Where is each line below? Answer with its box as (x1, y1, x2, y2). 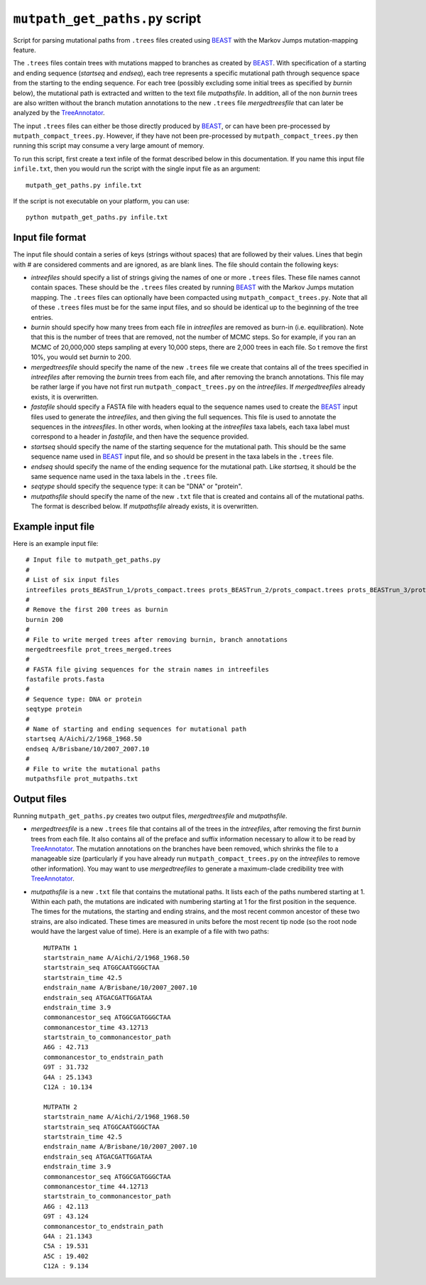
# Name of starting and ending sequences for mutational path (26, 725, 247, 733)
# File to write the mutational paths (26, 765, 161, 773)
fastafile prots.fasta (26, 675, 105, 684)
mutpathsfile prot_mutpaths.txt (26, 775, 138, 783)
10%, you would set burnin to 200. (31, 353, 131, 362)
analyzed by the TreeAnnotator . (13, 109, 106, 117)
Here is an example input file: (13, 539, 99, 547)
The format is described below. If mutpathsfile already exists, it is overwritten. (31, 502, 259, 511)
